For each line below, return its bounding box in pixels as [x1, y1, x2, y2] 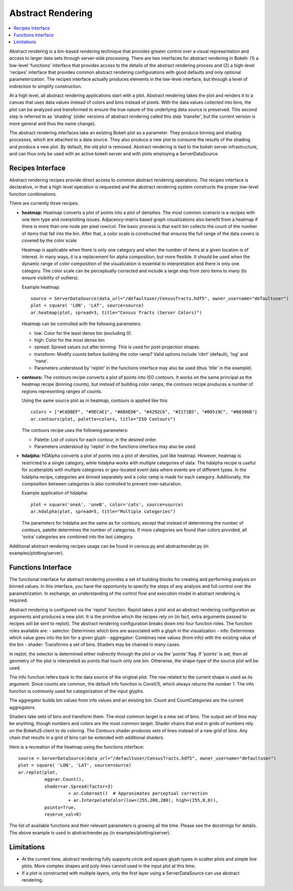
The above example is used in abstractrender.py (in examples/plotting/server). [9, 829, 171, 835]
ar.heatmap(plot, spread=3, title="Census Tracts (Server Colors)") [30, 310, 202, 315]
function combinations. [9, 191, 57, 197]
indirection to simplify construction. [9, 83, 82, 89]
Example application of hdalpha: [21, 490, 88, 496]
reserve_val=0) [44, 812, 82, 817]
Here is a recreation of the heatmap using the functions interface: [9, 744, 144, 750]
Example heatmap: [21, 284, 60, 290]
